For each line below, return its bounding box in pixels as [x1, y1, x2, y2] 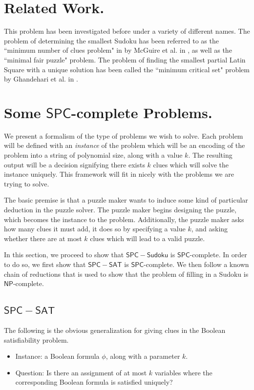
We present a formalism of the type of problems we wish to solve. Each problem [4, 130, 243, 141]
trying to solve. [4, 178, 49, 188]
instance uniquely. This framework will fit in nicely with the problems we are [4, 169, 234, 179]
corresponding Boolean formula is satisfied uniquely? [15, 377, 173, 387]
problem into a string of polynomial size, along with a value [4, 150, 183, 160]
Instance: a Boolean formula [15, 351, 100, 361]
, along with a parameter [106, 351, 180, 361]
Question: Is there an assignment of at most [15, 367, 147, 377]
